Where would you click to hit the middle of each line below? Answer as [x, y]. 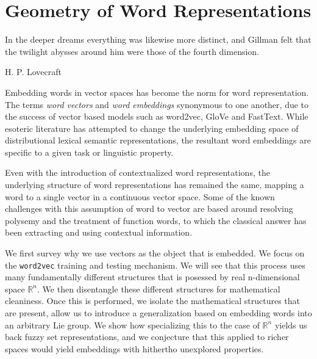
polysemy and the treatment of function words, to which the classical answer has [156, 220]
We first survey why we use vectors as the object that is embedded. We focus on [155, 253]
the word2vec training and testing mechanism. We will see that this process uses [155, 265]
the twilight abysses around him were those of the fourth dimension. [132, 51]
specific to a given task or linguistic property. [89, 152]
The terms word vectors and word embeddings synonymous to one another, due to [157, 104]
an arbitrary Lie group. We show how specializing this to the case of [132, 325]
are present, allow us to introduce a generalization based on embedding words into [158, 313]
